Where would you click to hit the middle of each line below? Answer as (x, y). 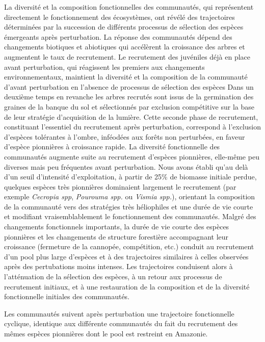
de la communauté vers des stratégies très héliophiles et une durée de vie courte (129, 206)
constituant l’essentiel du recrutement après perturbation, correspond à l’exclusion (132, 127)
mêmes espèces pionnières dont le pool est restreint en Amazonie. (106, 333)
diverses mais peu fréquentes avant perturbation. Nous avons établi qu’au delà (126, 166)
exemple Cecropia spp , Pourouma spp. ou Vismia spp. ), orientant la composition (130, 196)
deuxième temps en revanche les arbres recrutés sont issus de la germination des (129, 97)
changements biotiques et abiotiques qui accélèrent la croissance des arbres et (125, 47)
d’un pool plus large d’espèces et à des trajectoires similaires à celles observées (126, 256)
